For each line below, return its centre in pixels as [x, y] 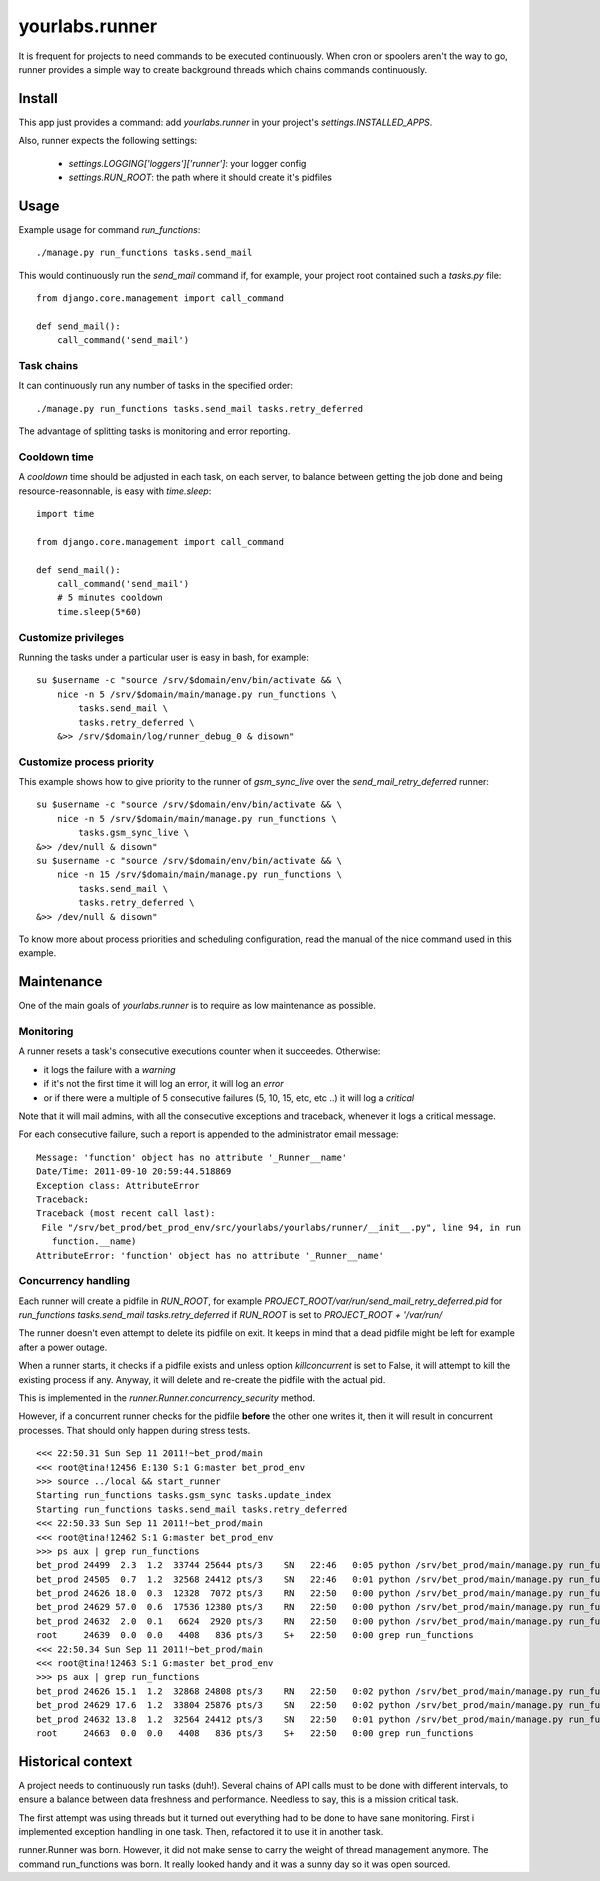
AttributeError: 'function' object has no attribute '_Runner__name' [210, 1255]
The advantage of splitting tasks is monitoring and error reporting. [154, 431]
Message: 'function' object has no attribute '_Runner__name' [192, 1157]
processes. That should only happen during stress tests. [134, 1430]
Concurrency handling [74, 1281]
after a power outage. [63, 1347]
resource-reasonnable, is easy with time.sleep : [115, 491]
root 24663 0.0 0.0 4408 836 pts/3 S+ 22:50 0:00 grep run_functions [255, 1733]
